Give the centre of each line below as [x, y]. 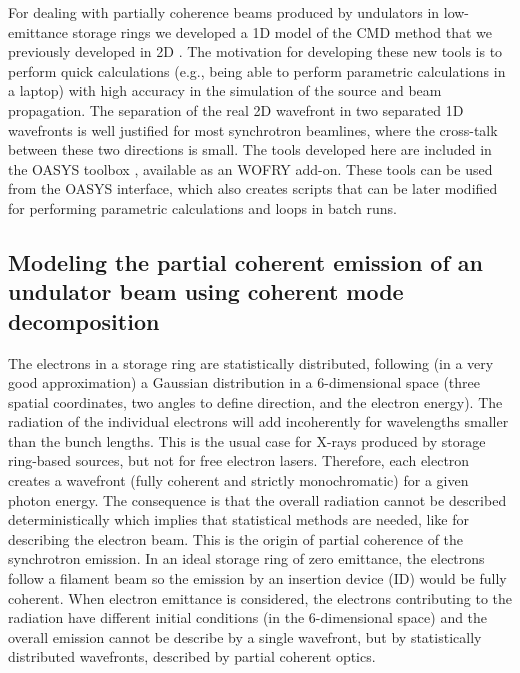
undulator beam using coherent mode [206, 291]
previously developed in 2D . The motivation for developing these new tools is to [255, 51]
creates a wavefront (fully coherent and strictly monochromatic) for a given [238, 480]
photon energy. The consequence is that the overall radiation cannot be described [257, 499]
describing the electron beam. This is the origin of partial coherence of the [236, 538]
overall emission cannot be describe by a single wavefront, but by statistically [245, 636]
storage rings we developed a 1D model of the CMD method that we [282, 31]
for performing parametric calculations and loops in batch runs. [203, 207]
